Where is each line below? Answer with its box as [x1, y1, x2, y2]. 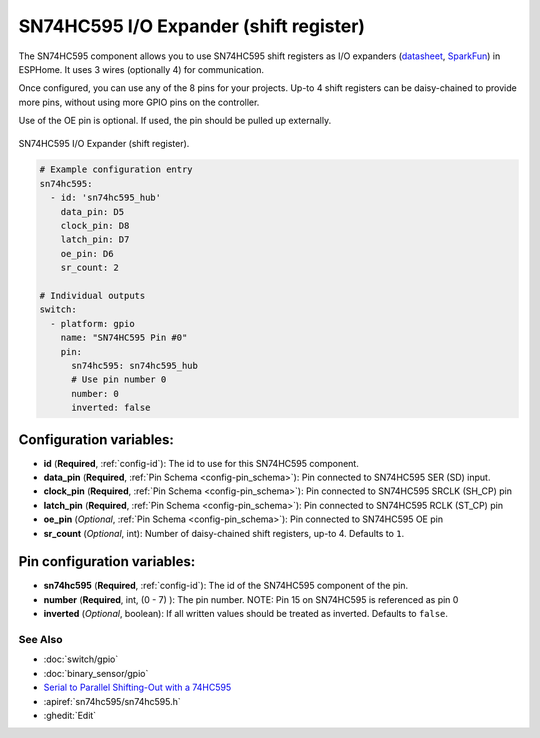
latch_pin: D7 [60, 234, 130, 245]
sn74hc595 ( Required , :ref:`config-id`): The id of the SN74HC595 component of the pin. [43, 580, 409, 592]
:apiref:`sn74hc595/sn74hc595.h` [43, 695, 182, 707]
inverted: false [71, 402, 151, 414]
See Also [18, 633, 63, 647]
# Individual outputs [39, 290, 146, 301]
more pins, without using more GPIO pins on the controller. [18, 96, 260, 108]
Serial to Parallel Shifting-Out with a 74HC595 [43, 681, 232, 694]
